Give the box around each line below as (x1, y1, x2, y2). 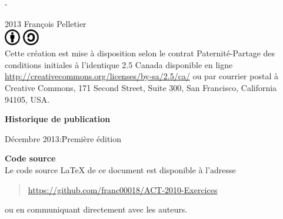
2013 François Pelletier (5, 17, 86, 29)
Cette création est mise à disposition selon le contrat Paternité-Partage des (5, 47, 275, 59)
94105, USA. (5, 93, 50, 105)
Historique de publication (5, 113, 111, 125)
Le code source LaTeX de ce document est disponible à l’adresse (5, 163, 236, 176)
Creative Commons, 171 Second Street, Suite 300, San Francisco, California (5, 82, 277, 94)
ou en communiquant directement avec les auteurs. (5, 203, 188, 215)
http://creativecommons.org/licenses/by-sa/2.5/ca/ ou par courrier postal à (5, 70, 278, 82)
